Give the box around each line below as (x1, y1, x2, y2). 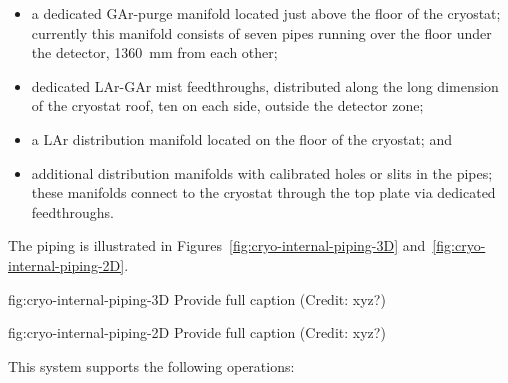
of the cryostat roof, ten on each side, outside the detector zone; (31, 95, 424, 116)
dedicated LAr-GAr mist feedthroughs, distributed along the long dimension (31, 75, 499, 96)
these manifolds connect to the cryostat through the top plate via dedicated (31, 182, 496, 203)
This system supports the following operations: (8, 355, 295, 376)
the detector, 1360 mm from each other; (31, 42, 278, 63)
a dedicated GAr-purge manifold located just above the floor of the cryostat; (31, 3, 501, 23)
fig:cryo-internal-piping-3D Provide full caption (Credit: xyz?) (8, 288, 386, 309)
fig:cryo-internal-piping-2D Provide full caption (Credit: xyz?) (8, 322, 386, 343)
